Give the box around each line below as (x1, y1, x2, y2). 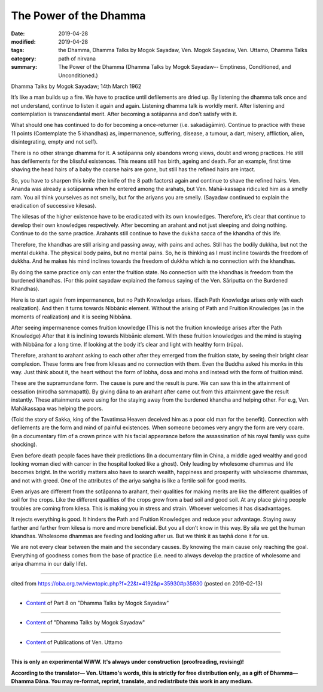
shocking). (11, 441, 38, 448)
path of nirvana (58, 54, 96, 62)
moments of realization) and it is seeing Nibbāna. (11, 313, 132, 320)
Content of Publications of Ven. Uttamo (26, 638, 123, 646)
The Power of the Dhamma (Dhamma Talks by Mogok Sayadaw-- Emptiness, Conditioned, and (58, 63, 291, 71)
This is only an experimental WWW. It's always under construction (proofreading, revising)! (11, 658, 245, 666)
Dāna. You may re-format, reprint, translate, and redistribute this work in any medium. (35, 677, 254, 685)
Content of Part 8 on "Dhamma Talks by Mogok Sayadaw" (26, 599, 169, 606)
